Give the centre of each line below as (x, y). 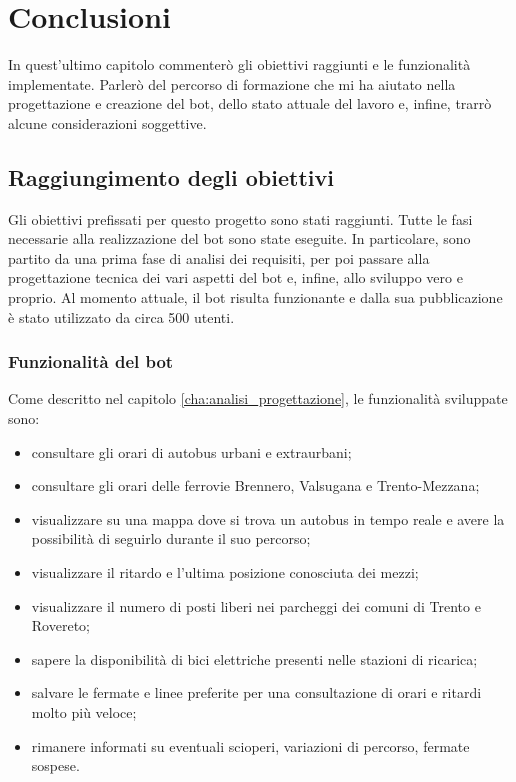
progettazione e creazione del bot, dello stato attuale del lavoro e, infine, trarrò (250, 103)
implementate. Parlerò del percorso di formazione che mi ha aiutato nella (232, 83)
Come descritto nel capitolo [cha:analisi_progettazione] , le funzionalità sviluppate (258, 398)
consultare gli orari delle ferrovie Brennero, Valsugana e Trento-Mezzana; (255, 485)
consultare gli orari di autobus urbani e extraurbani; (191, 451)
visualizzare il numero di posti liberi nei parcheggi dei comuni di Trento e (256, 605)
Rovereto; (60, 625)
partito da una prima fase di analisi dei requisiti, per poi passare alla (219, 257)
